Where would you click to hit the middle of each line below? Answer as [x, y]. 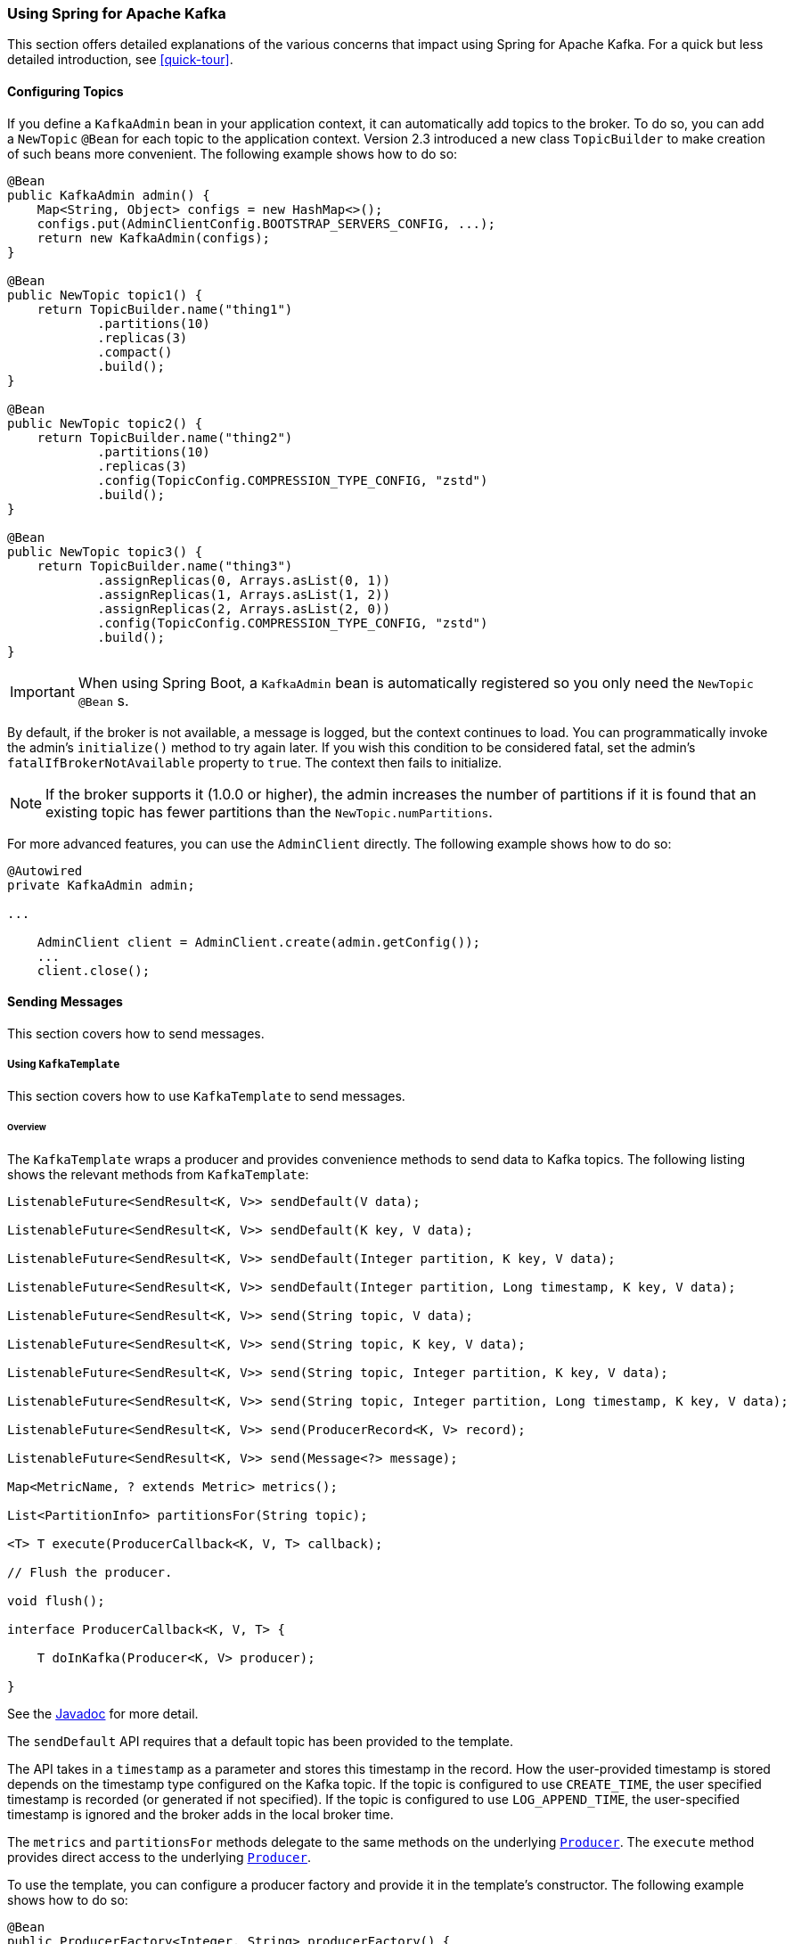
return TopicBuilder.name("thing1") [165, 309]
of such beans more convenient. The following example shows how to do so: [233, 153]
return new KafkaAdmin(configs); [154, 238]
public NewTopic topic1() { [105, 295]
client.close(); [94, 970]
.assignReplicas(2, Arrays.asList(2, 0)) [244, 608]
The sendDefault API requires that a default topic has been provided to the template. [260, 1742]
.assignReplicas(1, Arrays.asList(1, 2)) [244, 594]
